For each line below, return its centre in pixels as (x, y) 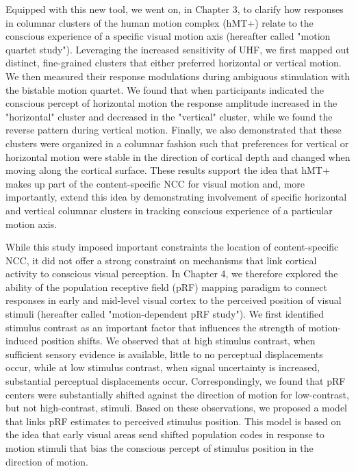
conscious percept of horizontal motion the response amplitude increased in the (171, 103)
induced (22, 341)
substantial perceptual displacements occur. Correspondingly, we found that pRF (176, 381)
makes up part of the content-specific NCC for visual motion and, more (155, 183)
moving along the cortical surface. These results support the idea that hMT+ (168, 170)
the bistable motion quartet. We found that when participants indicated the (165, 89)
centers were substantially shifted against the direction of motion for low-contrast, (177, 394)
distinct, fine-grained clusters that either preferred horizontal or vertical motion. (174, 63)
